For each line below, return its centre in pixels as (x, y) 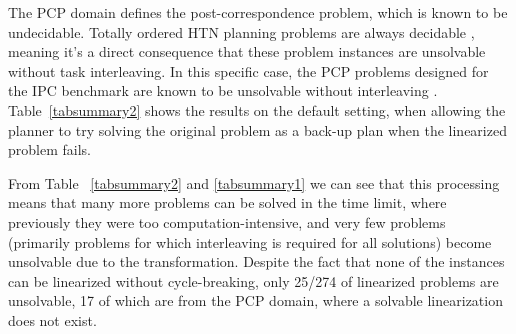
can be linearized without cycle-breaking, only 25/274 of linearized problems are (253, 280)
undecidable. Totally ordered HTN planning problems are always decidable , (241, 31)
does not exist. (52, 319)
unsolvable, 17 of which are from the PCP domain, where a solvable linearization (255, 300)
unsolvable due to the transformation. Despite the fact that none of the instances (256, 261)
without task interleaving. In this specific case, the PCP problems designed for (248, 70)
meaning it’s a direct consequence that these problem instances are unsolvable (247, 51)
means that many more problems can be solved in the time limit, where (227, 202)
